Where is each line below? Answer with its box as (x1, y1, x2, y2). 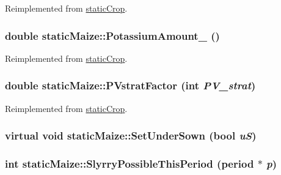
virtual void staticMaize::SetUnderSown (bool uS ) (5, 128, 257, 143)
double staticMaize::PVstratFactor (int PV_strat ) (5, 78, 256, 93)
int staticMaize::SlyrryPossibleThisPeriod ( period (5, 155, 254, 171)
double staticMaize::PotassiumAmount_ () (5, 28, 220, 43)
